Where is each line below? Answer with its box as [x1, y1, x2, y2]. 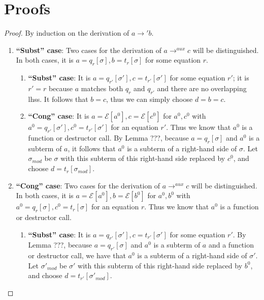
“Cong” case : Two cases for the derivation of [16, 180, 160, 190]
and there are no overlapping [157, 83, 247, 93]
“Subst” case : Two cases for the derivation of [16, 44, 161, 55]
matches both [81, 83, 123, 93]
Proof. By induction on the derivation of [4, 28, 129, 38]
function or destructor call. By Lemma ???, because [28, 132, 189, 143]
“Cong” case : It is [28, 111, 89, 121]
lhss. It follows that [28, 93, 88, 104]
